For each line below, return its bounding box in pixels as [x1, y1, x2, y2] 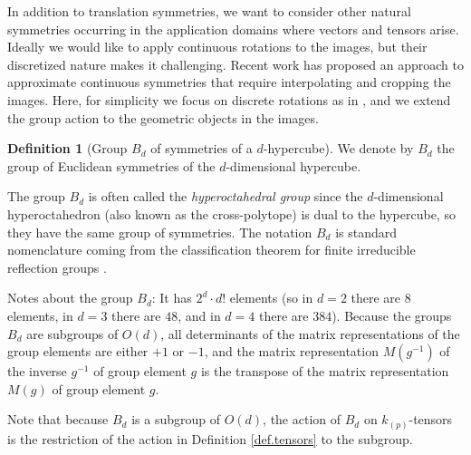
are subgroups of [26, 324, 119, 343]
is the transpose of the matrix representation [200, 362, 449, 381]
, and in [178, 305, 221, 324]
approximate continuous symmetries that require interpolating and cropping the [7, 73, 451, 92]
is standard [335, 222, 398, 241]
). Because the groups [332, 305, 452, 324]
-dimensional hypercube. [226, 156, 361, 175]
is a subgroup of [131, 410, 220, 429]
